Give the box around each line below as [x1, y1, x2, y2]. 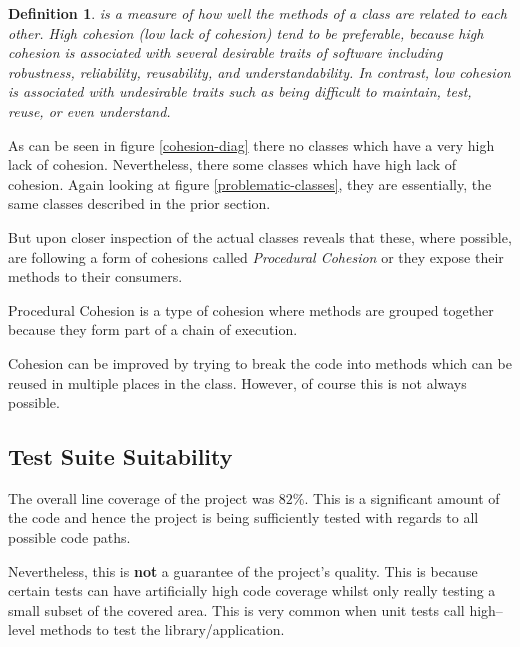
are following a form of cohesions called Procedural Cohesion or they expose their [8, 246, 504, 267]
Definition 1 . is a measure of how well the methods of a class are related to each [8, 3, 507, 23]
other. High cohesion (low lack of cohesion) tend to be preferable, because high [8, 22, 484, 43]
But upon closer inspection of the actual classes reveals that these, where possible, [8, 226, 512, 247]
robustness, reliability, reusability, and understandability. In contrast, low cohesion [8, 61, 511, 82]
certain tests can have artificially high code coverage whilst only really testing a [8, 580, 496, 601]
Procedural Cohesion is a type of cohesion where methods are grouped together [8, 299, 494, 320]
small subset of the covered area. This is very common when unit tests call [8, 599, 465, 620]
